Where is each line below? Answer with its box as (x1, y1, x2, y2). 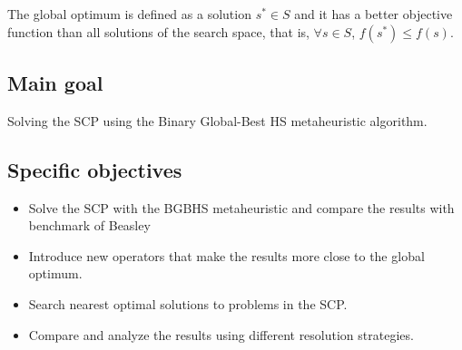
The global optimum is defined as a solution (7, 5, 251, 23)
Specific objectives (7, 155, 182, 183)
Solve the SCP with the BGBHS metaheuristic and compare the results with (28, 198, 455, 217)
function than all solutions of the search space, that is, (7, 22, 310, 41)
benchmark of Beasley (28, 216, 151, 235)
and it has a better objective (294, 5, 453, 23)
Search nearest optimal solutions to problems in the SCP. (28, 294, 348, 313)
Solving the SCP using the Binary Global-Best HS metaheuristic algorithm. (7, 111, 428, 130)
